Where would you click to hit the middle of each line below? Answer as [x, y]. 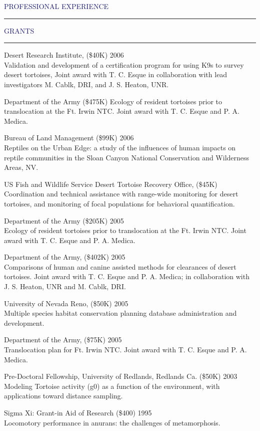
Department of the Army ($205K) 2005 [64, 220]
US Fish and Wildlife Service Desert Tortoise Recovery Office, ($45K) [111, 184]
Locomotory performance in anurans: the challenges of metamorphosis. [112, 422]
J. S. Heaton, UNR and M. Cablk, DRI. [65, 286]
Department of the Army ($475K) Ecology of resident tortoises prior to [113, 101]
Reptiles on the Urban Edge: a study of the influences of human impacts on [120, 147]
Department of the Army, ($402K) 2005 [65, 257]
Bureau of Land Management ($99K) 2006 [69, 138]
